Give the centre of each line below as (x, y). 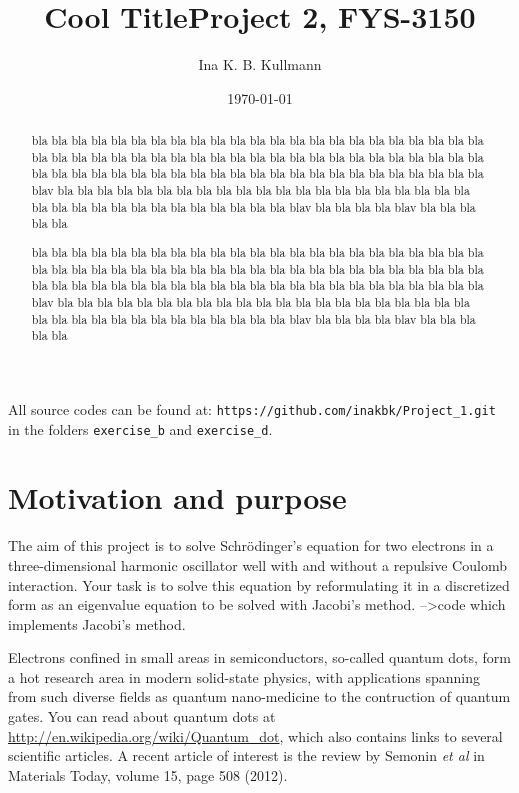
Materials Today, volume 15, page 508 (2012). (148, 774)
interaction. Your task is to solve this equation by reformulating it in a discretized (259, 584)
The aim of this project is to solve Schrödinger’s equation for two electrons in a (251, 545)
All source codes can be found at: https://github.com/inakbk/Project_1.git (252, 408)
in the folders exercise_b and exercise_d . (140, 428)
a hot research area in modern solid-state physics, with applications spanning (244, 676)
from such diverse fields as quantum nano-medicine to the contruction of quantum (259, 696)
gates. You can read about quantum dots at (142, 716)
